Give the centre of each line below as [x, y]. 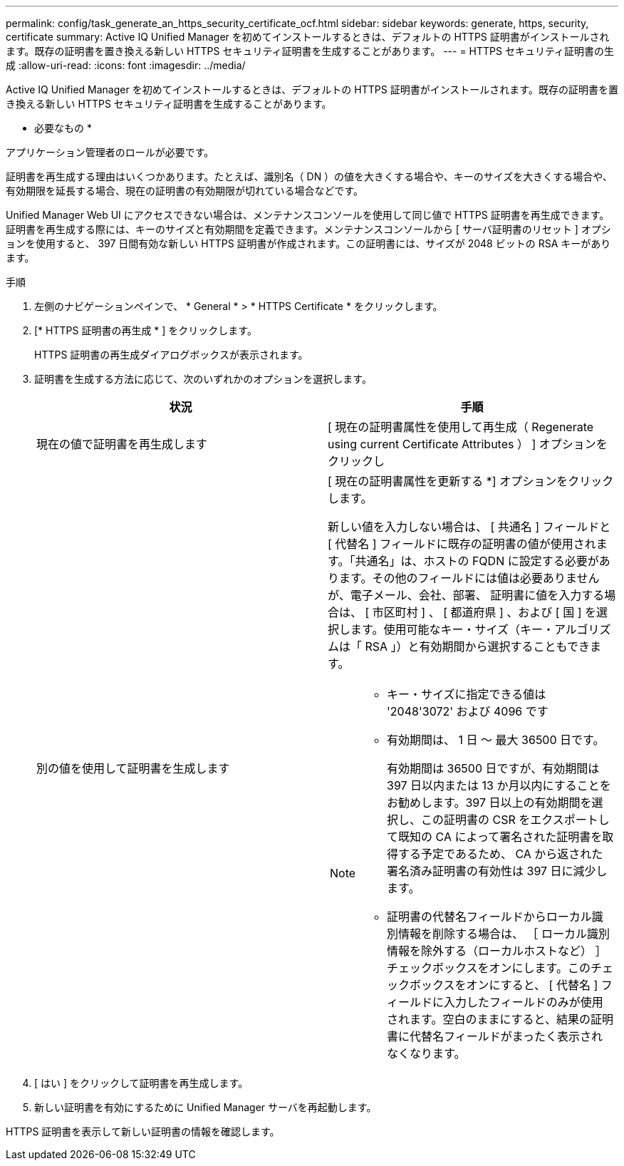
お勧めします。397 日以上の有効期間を [489, 803]
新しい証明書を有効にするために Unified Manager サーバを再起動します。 [206, 1107]
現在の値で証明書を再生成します [122, 444]
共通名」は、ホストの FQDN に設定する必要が [477, 561]
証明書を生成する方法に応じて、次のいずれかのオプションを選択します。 [203, 379]
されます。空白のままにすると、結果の [489, 1019]
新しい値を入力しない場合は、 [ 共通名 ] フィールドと [469, 527]
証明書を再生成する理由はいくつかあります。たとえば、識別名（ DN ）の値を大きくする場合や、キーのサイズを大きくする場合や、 [309, 176]
